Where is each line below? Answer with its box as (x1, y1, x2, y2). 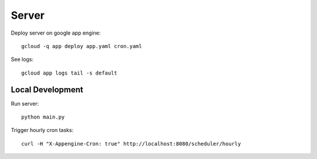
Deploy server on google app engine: (11, 29, 101, 36)
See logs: (11, 56, 34, 63)
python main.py (21, 114, 65, 120)
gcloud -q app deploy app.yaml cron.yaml (21, 43, 142, 49)
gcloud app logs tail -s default (21, 69, 117, 76)
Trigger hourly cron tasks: (11, 127, 73, 134)
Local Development (11, 84, 83, 94)
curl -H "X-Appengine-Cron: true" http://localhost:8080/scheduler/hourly (21, 140, 241, 147)
